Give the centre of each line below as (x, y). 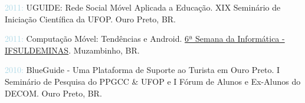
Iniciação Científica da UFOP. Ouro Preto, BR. (91, 19)
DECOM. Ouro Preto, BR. (53, 93)
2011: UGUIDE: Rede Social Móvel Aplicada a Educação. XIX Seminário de (143, 7)
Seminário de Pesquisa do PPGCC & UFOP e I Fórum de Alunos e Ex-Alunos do (153, 81)
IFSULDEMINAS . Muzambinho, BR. (72, 50)
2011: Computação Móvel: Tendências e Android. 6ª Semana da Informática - (145, 39)
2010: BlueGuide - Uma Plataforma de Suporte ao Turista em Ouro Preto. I (142, 70)
